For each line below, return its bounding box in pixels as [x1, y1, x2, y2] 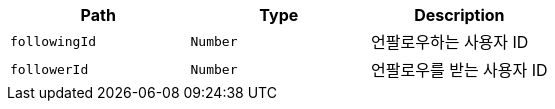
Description [414, 5, 505, 25]
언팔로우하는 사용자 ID [371, 32, 529, 52]
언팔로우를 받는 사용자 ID [371, 60, 548, 80]
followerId [10, 61, 89, 77]
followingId [10, 33, 97, 49]
